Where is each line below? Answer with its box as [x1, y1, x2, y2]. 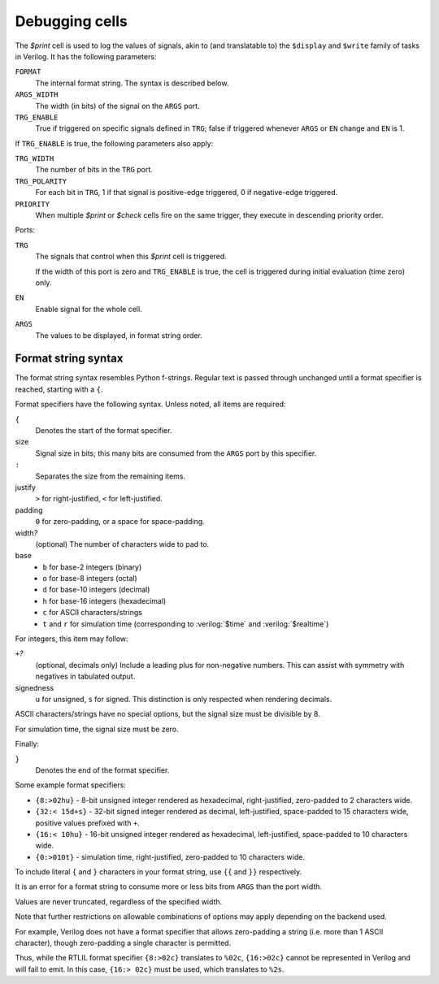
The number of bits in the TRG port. [35, 165, 154, 175]
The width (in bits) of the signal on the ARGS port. [35, 101, 200, 111]
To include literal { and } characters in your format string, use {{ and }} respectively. [15, 867, 302, 877]
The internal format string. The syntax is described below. [35, 78, 229, 88]
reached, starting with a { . [15, 384, 103, 394]
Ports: [15, 225, 36, 235]
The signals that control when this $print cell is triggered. [35, 252, 227, 262]
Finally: [15, 739, 40, 749]
